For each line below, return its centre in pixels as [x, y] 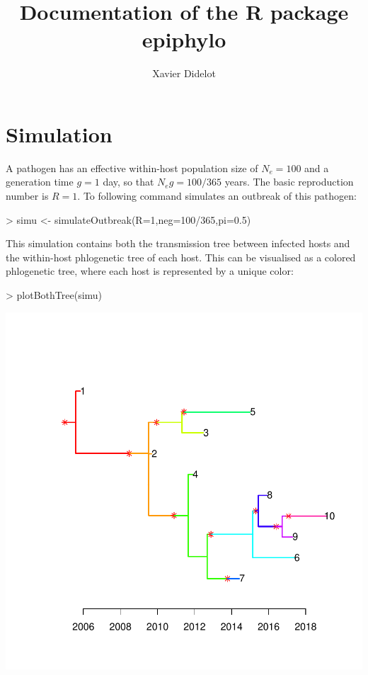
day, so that [128, 182]
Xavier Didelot [184, 73]
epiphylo [184, 39]
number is [27, 196]
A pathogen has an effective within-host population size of [132, 168]
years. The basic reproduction [289, 182]
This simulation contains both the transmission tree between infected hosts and [178, 243]
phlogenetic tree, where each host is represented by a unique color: [150, 271]
